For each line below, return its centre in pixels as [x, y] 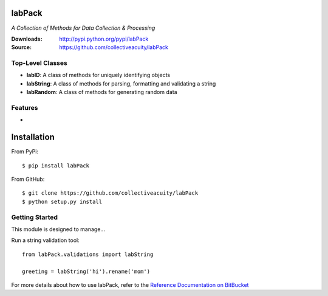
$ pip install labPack [56, 166]
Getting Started [34, 217]
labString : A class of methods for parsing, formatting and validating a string [121, 83]
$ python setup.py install [62, 201]
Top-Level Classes [39, 63]
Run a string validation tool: [45, 240]
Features [25, 107]
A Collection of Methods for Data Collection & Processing [83, 28]
